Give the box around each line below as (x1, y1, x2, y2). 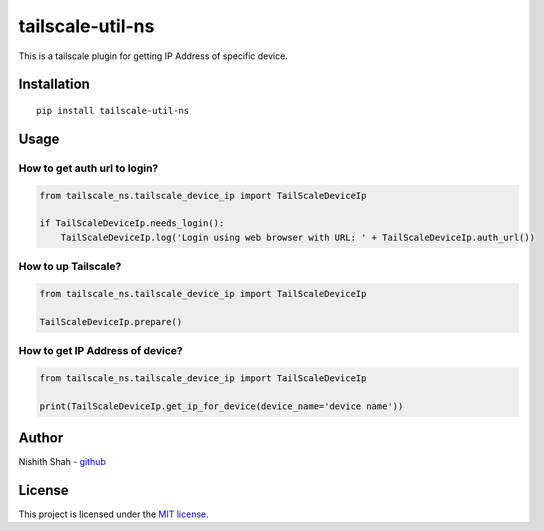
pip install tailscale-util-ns (36, 105, 190, 116)
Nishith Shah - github (18, 456, 107, 468)
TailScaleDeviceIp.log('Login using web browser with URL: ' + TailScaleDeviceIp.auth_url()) (60, 231, 535, 243)
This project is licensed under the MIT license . (18, 508, 209, 520)
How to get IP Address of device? (18, 343, 184, 357)
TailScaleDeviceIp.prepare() (39, 316, 183, 327)
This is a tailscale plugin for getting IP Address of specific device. (18, 50, 289, 62)
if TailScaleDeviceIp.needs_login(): (39, 218, 225, 229)
